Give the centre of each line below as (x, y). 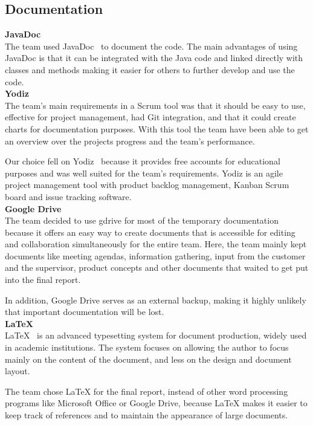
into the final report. (43, 280)
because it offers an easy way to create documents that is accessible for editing (150, 232)
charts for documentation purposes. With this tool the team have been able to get (157, 128)
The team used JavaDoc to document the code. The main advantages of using (151, 46)
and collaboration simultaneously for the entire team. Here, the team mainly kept (156, 244)
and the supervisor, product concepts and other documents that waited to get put (157, 268)
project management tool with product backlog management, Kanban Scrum (147, 185)
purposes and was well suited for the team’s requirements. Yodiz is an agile (144, 173)
